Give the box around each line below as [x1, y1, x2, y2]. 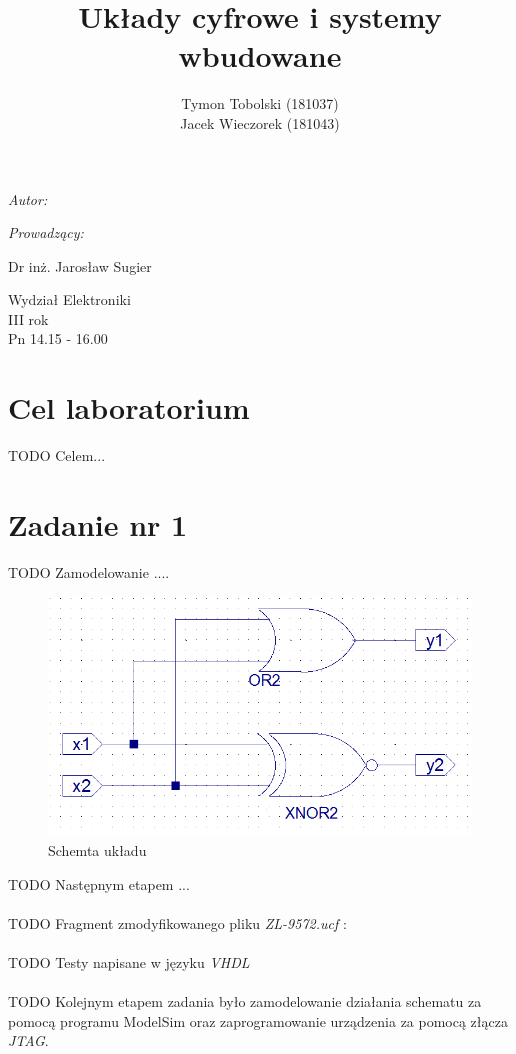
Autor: [8, 188, 48, 209]
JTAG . [8, 1030, 49, 1051]
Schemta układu [48, 840, 147, 861]
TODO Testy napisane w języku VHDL [8, 952, 250, 973]
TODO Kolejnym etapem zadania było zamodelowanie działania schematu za [8, 991, 482, 1012]
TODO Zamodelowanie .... [8, 561, 170, 582]
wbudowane [178, 35, 342, 76]
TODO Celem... [8, 445, 106, 466]
